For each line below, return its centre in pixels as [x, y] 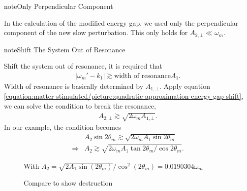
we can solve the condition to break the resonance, [80, 105]
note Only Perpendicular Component [59, 6]
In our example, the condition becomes [62, 127]
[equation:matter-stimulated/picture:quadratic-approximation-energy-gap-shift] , [124, 96]
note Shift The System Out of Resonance [65, 49]
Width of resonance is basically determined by [74, 86]
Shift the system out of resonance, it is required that [83, 66]
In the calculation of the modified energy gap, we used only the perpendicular [121, 22]
